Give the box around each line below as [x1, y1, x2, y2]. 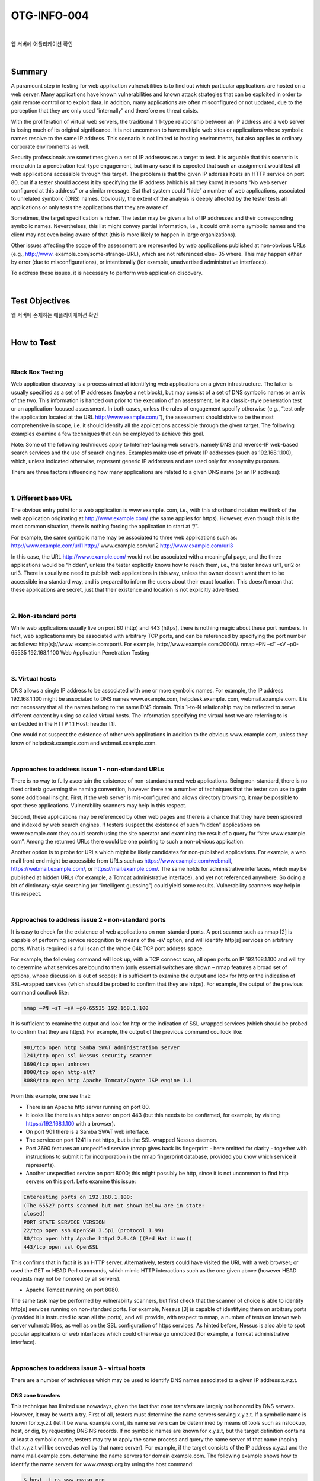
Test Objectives [11, 296, 71, 306]
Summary [11, 67, 48, 77]
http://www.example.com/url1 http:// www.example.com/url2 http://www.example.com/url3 [11, 542, 233, 549]
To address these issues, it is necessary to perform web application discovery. [11, 270, 203, 277]
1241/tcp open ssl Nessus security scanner [23, 1052, 152, 1059]
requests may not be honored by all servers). [11, 1275, 121, 1283]
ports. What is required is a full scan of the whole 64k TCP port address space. [11, 945, 204, 952]
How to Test [11, 338, 56, 348]
